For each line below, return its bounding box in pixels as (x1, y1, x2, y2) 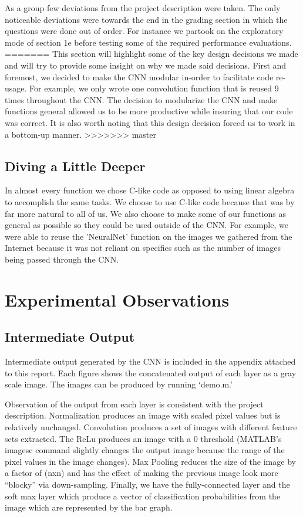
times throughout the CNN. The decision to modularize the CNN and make (5, 93, 278, 106)
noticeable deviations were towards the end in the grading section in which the (5, 13, 288, 25)
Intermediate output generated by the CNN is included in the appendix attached (5, 355, 296, 368)
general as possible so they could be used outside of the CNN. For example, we (5, 219, 288, 231)
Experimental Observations (5, 287, 230, 311)
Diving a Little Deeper (5, 157, 146, 175)
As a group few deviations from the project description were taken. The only (5, 2, 281, 13)
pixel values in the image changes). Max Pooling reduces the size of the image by (5, 455, 296, 467)
